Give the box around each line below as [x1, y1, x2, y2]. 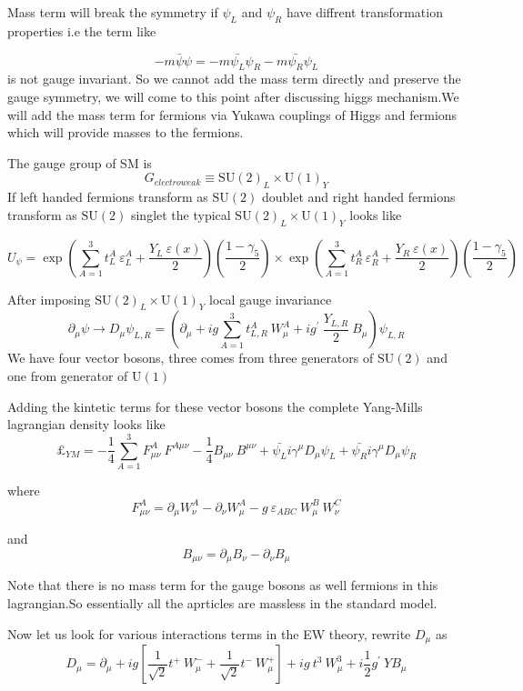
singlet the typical [130, 205, 231, 224]
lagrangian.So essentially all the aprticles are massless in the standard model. [7, 594, 438, 613]
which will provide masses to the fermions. [7, 123, 244, 142]
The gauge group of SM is [7, 153, 152, 172]
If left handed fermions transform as [7, 187, 208, 206]
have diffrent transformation [286, 3, 443, 21]
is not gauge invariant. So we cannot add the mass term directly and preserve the [7, 69, 461, 88]
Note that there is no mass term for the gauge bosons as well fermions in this [7, 576, 438, 595]
